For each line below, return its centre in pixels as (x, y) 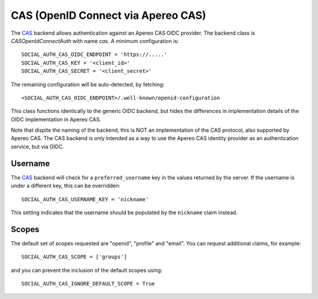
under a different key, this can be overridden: (66, 186)
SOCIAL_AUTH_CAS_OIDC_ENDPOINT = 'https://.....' (95, 55)
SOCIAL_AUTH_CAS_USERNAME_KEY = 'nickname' (85, 199)
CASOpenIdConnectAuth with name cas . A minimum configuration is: (95, 41)
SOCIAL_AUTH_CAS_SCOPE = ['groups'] (74, 257)
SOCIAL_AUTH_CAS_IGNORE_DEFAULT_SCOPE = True (88, 283)
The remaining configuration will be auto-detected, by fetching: (88, 84)
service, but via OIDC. (37, 147)
